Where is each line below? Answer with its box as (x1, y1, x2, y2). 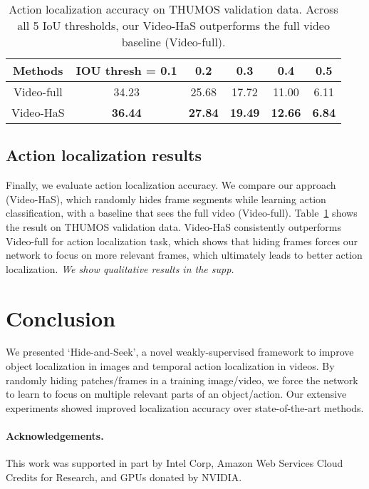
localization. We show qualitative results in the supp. (6, 261, 234, 276)
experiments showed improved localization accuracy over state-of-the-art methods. (6, 400, 364, 415)
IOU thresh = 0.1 (76, 62, 177, 78)
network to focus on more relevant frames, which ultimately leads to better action (6, 247, 363, 262)
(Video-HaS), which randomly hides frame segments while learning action (6, 191, 326, 206)
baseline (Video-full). (121, 34, 226, 50)
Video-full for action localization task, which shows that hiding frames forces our (6, 233, 358, 248)
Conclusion (6, 303, 116, 332)
